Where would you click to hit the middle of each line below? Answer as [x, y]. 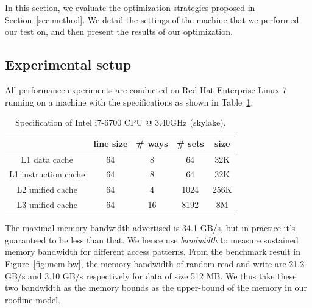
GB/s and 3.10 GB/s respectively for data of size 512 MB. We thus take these [151, 275]
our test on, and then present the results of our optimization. [119, 31]
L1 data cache [47, 159]
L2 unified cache [47, 189]
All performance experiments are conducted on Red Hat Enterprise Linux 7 [146, 89]
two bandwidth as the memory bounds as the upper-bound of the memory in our [156, 288]
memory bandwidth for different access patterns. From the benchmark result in [153, 252]
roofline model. [33, 299]
